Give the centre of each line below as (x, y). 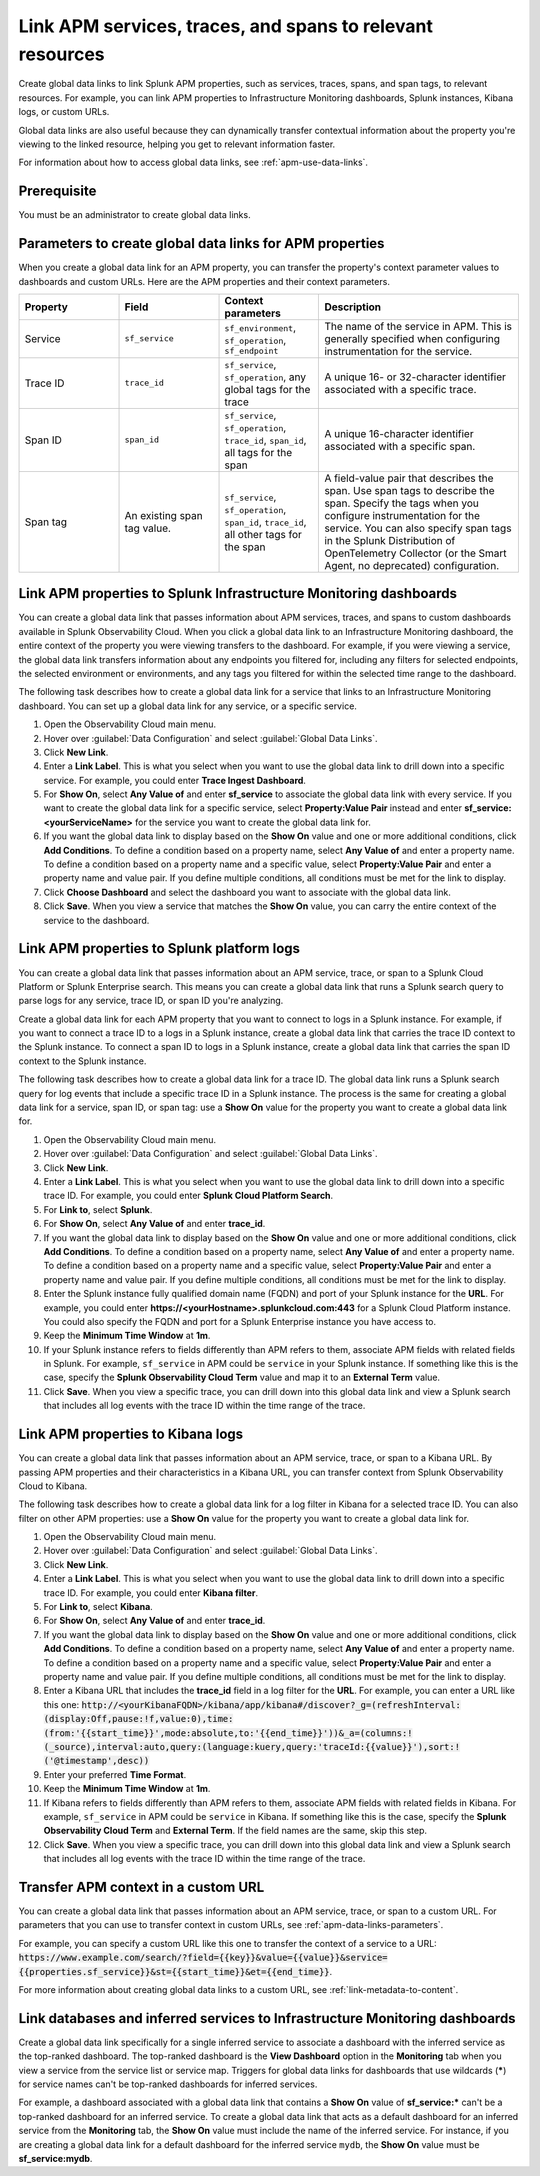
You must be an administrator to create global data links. (134, 215)
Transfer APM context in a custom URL (141, 1886)
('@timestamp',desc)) (96, 1761)
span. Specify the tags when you (402, 503)
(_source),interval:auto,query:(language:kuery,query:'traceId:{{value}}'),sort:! (251, 1746)
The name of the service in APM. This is (418, 326)
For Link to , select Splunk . (98, 1209)
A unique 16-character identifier (399, 433)
